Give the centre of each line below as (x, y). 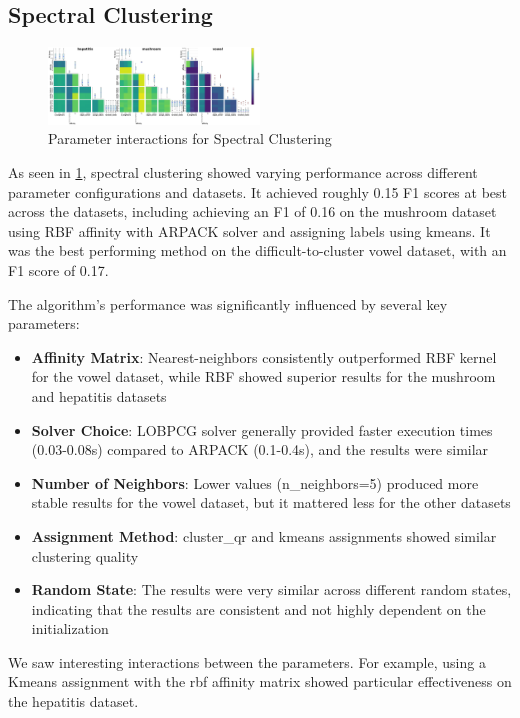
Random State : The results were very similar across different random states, (271, 589)
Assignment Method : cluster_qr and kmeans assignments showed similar (264, 535)
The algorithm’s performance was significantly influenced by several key (228, 303)
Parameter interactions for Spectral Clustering (190, 138)
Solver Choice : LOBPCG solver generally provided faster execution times (262, 429)
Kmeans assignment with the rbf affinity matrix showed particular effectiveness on (260, 681)
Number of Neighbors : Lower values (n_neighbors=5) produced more (255, 482)
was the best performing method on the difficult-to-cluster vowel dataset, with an (257, 250)
